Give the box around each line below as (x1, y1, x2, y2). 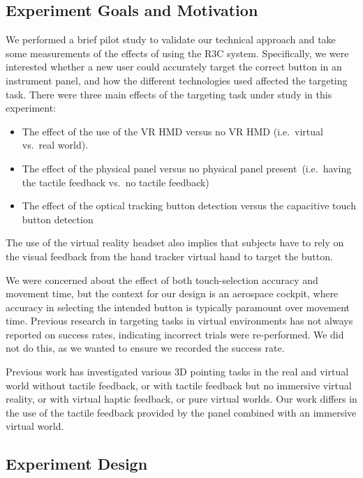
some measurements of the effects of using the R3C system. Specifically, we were (6, 45, 349, 60)
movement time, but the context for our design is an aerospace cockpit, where (6, 286, 339, 301)
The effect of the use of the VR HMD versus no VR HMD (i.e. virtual (22, 124, 323, 138)
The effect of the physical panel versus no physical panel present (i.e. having (22, 160, 352, 175)
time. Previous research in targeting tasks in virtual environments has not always (6, 313, 353, 328)
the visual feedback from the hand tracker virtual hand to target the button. (6, 248, 333, 263)
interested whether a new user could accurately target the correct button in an (6, 59, 342, 74)
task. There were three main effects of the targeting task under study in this (6, 87, 332, 101)
